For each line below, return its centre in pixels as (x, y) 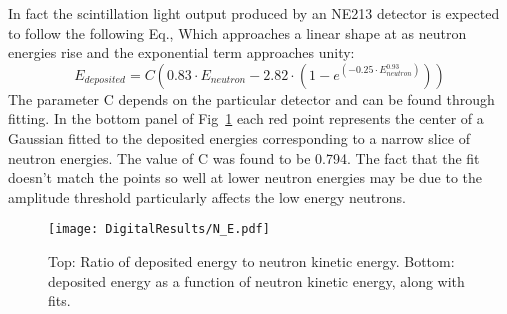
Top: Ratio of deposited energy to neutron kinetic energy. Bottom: (251, 261)
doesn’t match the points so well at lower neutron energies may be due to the (245, 177)
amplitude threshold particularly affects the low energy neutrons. (207, 196)
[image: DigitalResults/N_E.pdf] (159, 229)
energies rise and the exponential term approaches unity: (181, 52)
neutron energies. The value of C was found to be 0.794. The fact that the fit (244, 157)
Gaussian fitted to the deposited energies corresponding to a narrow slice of (239, 137)
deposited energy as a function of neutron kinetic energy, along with (256, 280)
